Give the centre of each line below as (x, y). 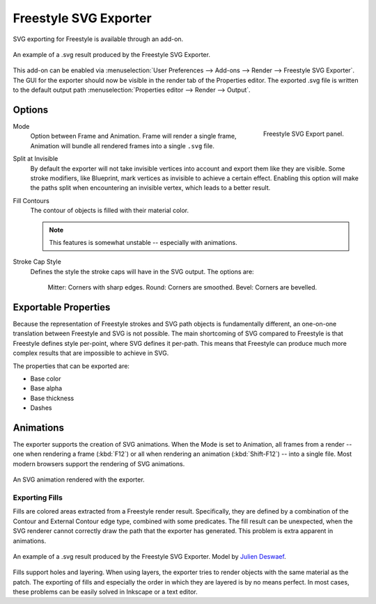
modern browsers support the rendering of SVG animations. (99, 463)
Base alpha (46, 388)
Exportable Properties (62, 307)
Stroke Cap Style (37, 262)
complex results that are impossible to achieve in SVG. (91, 353)
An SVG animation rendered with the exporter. (79, 479)
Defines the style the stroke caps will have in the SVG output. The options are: (142, 271)
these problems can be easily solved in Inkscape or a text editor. (105, 592)
